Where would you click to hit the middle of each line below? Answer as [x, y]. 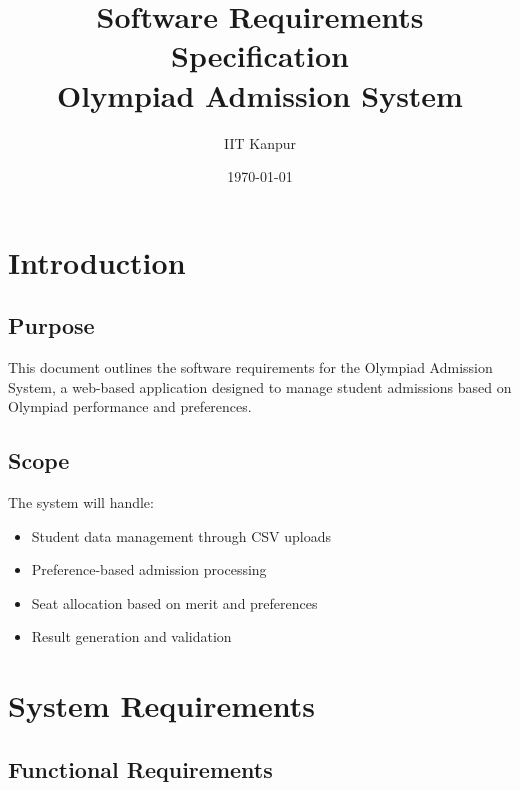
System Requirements [161, 705]
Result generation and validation [131, 636]
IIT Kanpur [259, 142]
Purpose [51, 325]
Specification [260, 55]
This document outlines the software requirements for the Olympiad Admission [250, 367]
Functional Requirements [140, 768]
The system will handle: [81, 502]
